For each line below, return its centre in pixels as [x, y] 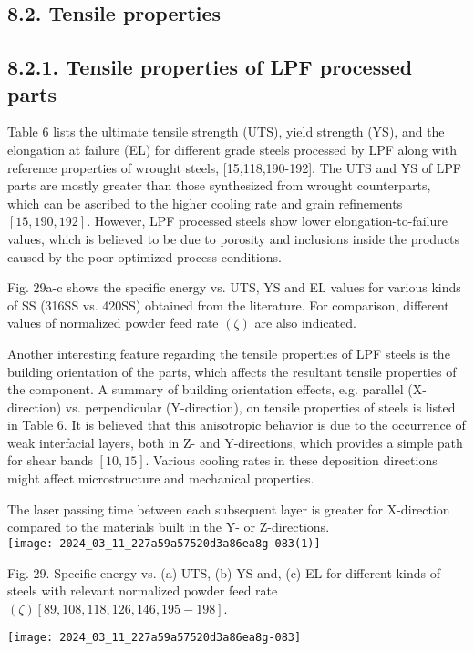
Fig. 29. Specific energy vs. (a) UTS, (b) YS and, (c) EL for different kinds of [224, 572]
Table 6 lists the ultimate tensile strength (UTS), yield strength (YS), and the [226, 132]
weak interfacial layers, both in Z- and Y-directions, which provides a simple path [235, 442]
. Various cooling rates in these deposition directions [291, 460]
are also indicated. [305, 323]
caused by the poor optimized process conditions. [144, 256]
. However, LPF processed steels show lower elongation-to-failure [267, 221]
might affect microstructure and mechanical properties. [161, 478]
